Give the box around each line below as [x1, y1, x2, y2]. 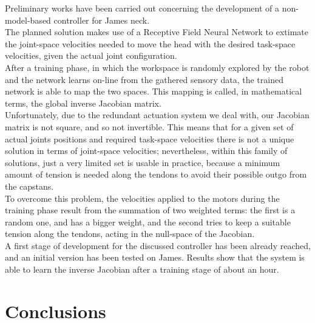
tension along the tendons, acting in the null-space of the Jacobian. [5, 227, 255, 240]
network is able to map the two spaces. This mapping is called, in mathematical [5, 85, 302, 98]
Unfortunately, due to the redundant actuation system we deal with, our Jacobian [5, 108, 310, 121]
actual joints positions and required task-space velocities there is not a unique [5, 132, 294, 145]
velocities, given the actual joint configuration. [5, 49, 177, 62]
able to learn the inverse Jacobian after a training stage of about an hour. [5, 263, 279, 276]
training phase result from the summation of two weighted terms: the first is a [5, 204, 296, 216]
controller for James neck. [53, 13, 150, 26]
